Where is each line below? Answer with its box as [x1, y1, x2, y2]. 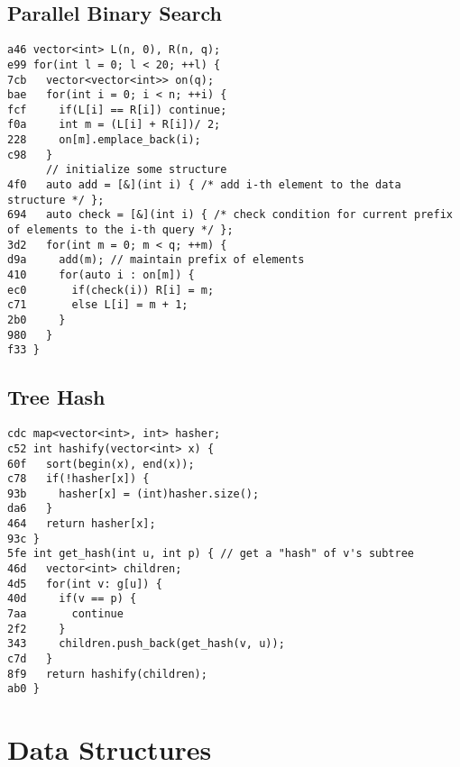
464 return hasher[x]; [7, 517, 156, 531]
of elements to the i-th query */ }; [7, 224, 234, 237]
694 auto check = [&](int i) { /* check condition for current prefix [7, 208, 453, 222]
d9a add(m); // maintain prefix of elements [7, 253, 305, 267]
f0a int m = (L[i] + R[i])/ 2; [7, 118, 221, 132]
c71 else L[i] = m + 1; [7, 298, 189, 312]
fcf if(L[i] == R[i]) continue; [7, 103, 227, 116]
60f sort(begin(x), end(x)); [7, 457, 195, 470]
